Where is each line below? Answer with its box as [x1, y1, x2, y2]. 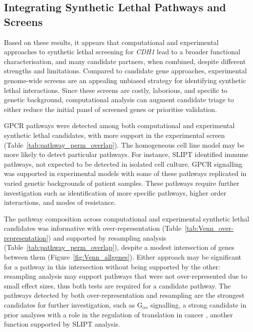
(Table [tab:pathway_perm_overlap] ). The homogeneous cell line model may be [4, 139, 245, 150]
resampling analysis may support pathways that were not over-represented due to [4, 271, 248, 281]
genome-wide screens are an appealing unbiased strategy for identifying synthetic [4, 75, 246, 85]
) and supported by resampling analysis [48, 232, 167, 243]
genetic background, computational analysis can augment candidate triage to [4, 94, 234, 105]
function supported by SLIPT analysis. [4, 319, 120, 329]
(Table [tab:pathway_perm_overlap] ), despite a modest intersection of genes [4, 242, 234, 252]
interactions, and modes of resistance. [4, 197, 116, 207]
